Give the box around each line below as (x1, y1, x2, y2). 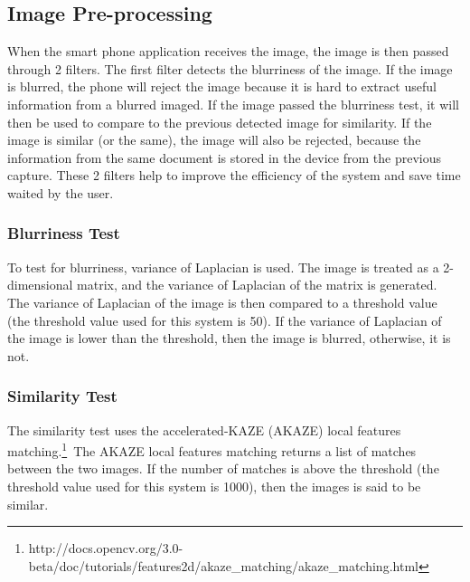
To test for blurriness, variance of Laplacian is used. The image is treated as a (7, 257, 439, 276)
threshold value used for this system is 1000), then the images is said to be (7, 476, 421, 495)
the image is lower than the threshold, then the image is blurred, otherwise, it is (7, 329, 451, 348)
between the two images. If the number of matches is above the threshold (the (7, 459, 439, 478)
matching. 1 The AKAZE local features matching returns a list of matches (7, 439, 417, 460)
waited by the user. (7, 183, 114, 202)
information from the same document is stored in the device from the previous (7, 148, 441, 167)
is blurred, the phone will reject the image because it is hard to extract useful (7, 77, 437, 96)
